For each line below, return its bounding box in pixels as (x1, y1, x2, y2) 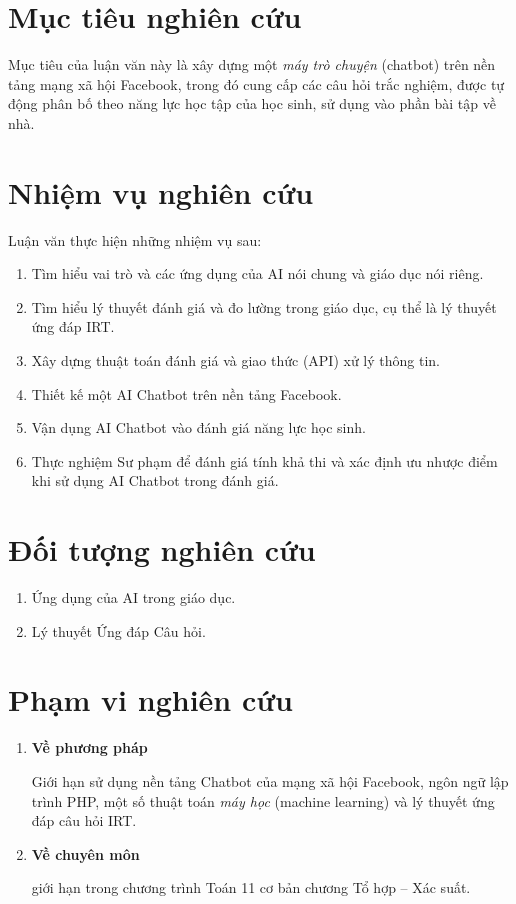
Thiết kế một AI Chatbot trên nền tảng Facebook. (31, 383, 342, 404)
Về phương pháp (31, 737, 148, 758)
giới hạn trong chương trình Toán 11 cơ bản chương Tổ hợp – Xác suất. (31, 877, 471, 898)
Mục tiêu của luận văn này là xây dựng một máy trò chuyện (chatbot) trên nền (8, 54, 496, 75)
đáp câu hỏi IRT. (31, 810, 137, 831)
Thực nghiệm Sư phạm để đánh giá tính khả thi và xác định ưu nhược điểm (31, 450, 498, 471)
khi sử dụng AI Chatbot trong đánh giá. (31, 470, 279, 491)
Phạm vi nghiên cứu (8, 679, 293, 720)
